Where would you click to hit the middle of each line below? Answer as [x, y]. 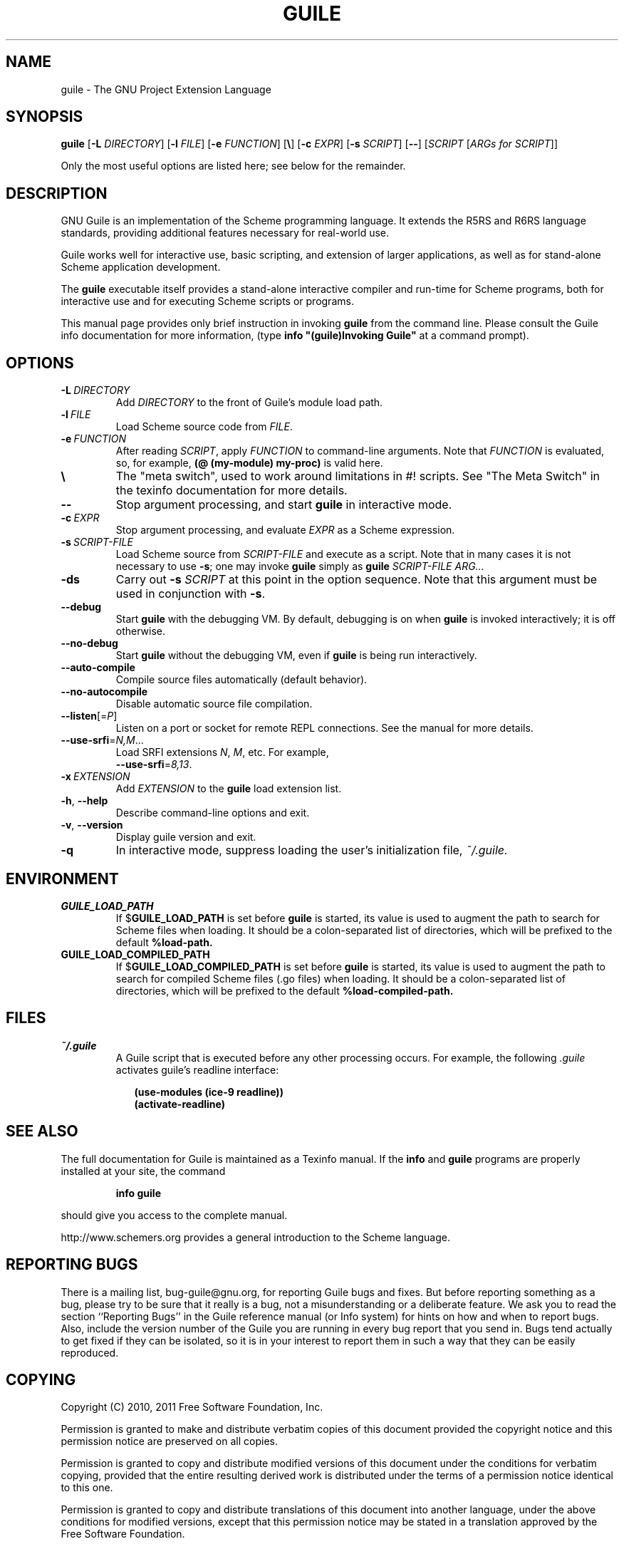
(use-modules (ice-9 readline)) [209, 1092]
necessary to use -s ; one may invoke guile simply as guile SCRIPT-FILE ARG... [300, 566]
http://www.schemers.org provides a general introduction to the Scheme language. [255, 1237]
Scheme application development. [141, 267]
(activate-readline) [180, 1104]
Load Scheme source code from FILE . [204, 427]
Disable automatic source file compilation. [214, 704]
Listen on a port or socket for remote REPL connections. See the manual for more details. [324, 728]
